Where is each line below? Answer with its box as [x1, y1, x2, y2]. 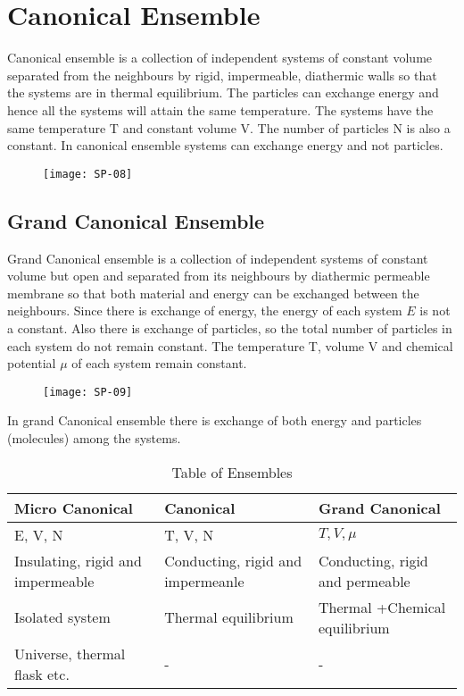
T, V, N [164, 524, 214, 545]
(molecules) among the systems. [7, 428, 181, 447]
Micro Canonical [14, 497, 133, 518]
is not [419, 301, 451, 320]
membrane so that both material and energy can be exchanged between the [7, 283, 419, 302]
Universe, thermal [14, 642, 126, 664]
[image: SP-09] [43, 385, 133, 398]
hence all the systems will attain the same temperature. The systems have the [7, 100, 434, 119]
